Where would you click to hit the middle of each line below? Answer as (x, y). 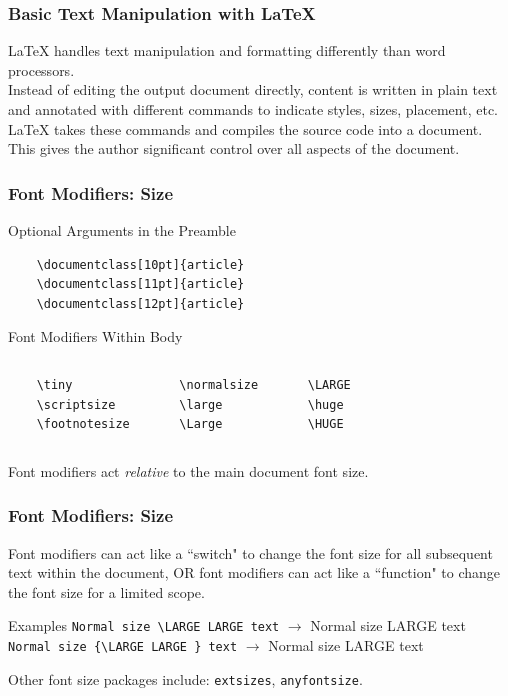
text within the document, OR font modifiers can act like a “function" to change (254, 572)
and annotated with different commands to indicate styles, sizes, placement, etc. (253, 109)
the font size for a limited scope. (106, 591)
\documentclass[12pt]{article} (140, 303)
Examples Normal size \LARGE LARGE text (144, 625)
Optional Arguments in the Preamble (122, 230)
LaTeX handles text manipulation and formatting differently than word (227, 50)
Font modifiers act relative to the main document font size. (188, 470)
